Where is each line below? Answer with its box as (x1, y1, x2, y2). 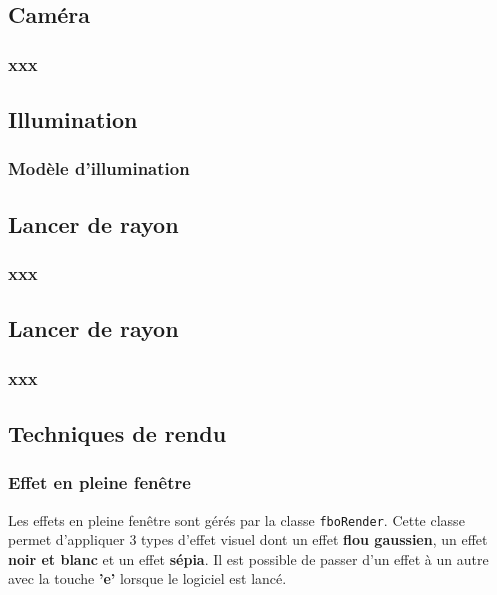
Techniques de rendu (8, 417, 227, 448)
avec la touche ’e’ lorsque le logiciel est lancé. (8, 568, 287, 589)
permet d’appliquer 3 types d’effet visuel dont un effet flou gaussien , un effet (8, 529, 488, 550)
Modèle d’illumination (8, 156, 190, 181)
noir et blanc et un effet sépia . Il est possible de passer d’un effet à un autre (8, 548, 489, 569)
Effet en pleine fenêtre (8, 470, 191, 495)
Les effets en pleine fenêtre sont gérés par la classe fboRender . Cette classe (8, 509, 465, 530)
